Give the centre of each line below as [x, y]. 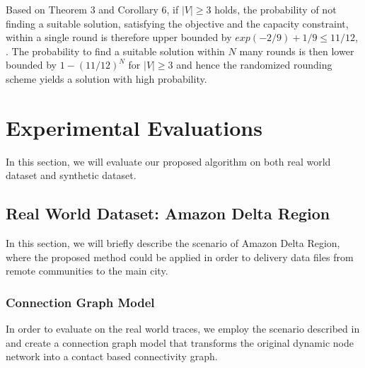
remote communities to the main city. [87, 271]
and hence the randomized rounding [254, 65]
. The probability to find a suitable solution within [115, 51]
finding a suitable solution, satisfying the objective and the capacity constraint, [177, 23]
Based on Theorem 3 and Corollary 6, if [92, 9]
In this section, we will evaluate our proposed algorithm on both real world [168, 161]
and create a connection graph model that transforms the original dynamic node [180, 342]
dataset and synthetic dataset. [71, 175]
